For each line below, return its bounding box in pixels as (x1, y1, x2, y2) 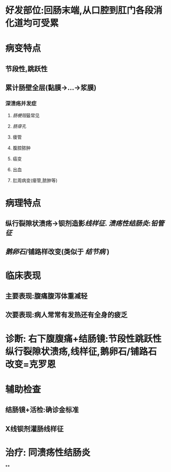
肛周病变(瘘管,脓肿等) (12, 177, 58, 183)
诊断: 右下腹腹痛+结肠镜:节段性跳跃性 (5, 333, 162, 345)
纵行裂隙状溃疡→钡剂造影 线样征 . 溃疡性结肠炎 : (5, 219, 151, 228)
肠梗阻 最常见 (12, 113, 40, 119)
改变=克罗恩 (5, 358, 56, 370)
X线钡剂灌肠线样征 (5, 424, 64, 433)
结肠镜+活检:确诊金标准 (5, 406, 79, 414)
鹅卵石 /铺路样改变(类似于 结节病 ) (5, 248, 110, 256)
